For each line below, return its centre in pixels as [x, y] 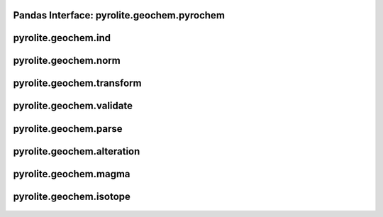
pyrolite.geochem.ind [62, 38]
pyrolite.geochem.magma [72, 174]
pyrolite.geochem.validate [73, 106]
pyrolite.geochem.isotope [72, 196]
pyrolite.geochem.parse [68, 129]
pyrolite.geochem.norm [67, 61]
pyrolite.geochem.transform [77, 83]
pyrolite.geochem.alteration [77, 151]
